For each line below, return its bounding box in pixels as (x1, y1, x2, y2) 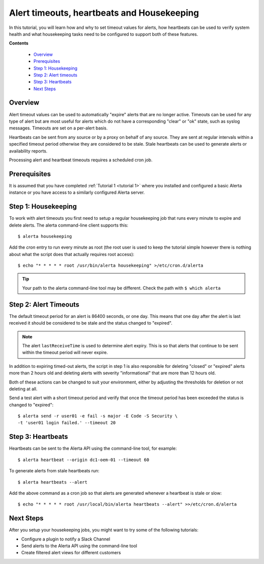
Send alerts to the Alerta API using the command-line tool (21, 543, 137, 549)
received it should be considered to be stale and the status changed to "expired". (9, 320, 173, 326)
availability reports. (9, 148, 47, 154)
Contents (9, 40, 29, 46)
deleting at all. (9, 385, 38, 392)
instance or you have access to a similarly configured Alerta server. (9, 189, 145, 196)
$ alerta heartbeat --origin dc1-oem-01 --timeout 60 (18, 457, 149, 462)
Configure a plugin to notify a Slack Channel (21, 536, 110, 542)
